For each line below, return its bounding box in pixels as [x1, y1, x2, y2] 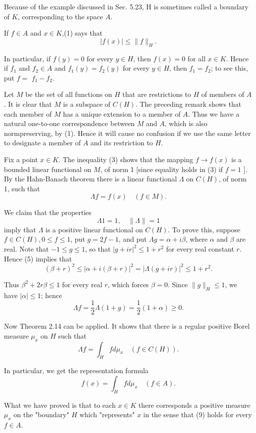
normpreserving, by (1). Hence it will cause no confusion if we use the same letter [4, 128, 251, 138]
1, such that [4, 183, 40, 193]
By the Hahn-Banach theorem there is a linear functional [4, 173, 177, 184]
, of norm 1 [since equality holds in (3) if [100, 164, 223, 174]
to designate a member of [4, 137, 81, 148]
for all [187, 53, 206, 63]
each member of [4, 108, 52, 119]
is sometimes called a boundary [154, 1, 249, 11]
